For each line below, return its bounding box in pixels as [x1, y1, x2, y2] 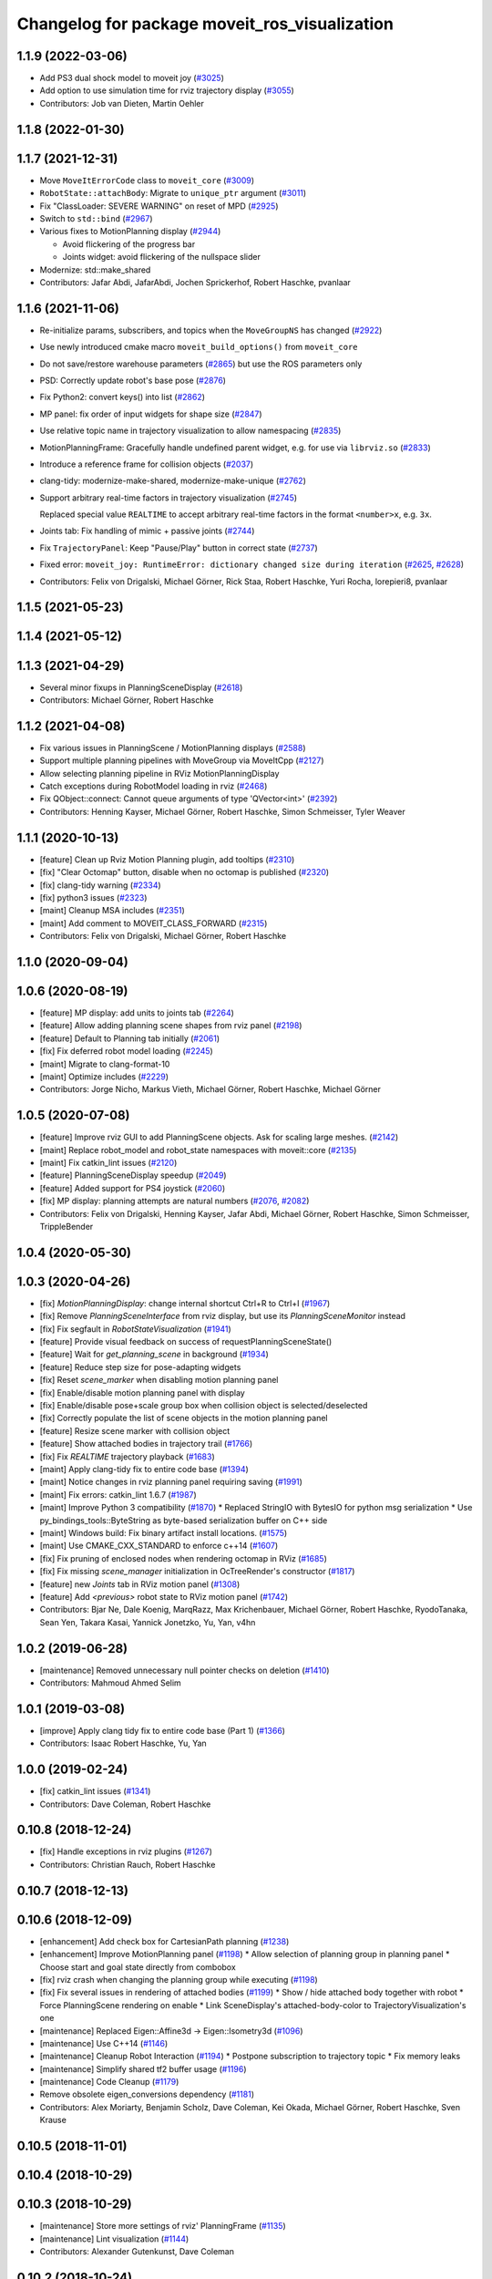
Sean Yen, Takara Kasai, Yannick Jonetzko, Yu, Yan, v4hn [39, 1616, 256, 1627]
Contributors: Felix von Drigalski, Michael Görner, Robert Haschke [39, 931, 287, 942]
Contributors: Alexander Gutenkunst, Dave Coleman [39, 2245, 235, 2256]
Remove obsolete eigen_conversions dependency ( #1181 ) [39, 2088, 255, 2100]
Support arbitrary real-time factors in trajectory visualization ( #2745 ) [39, 492, 298, 503]
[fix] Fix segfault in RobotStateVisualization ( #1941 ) [39, 1323, 231, 1335]
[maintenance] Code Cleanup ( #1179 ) [39, 2077, 179, 2088]
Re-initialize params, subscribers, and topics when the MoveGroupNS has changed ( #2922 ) [39, 325, 383, 335]
